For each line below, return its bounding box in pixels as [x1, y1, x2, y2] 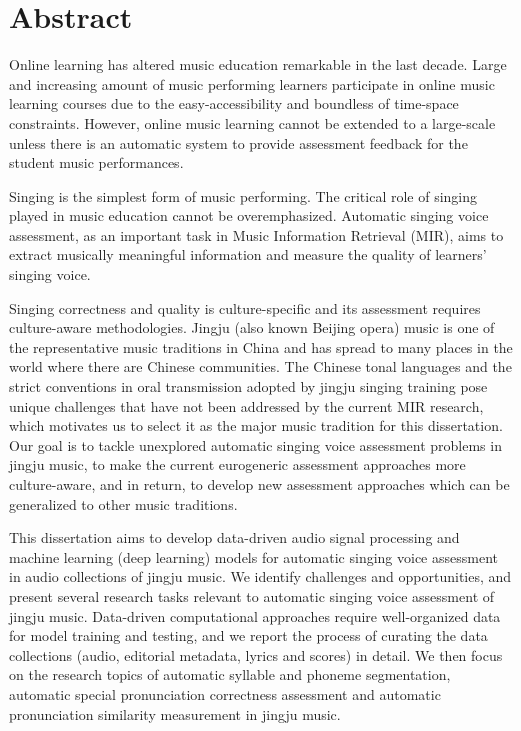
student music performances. [9, 152, 184, 173]
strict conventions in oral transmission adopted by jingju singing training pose [9, 376, 488, 397]
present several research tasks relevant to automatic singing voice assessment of [9, 585, 495, 606]
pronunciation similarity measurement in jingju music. [9, 703, 341, 724]
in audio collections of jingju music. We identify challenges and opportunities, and [9, 566, 512, 587]
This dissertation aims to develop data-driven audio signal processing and [9, 527, 460, 548]
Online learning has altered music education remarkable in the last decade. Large [9, 54, 507, 75]
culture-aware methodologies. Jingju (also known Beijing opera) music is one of [9, 317, 495, 338]
